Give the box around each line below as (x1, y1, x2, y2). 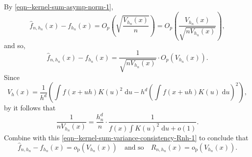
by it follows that (4, 103, 56, 113)
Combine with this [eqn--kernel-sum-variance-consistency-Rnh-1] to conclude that (4, 132, 249, 142)
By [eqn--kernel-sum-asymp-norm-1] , (4, 1, 113, 11)
